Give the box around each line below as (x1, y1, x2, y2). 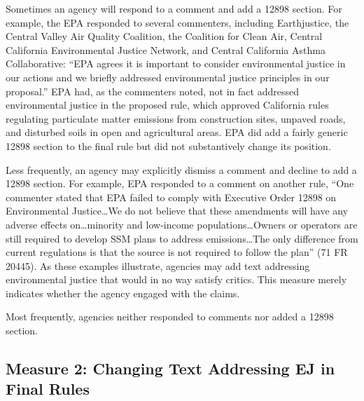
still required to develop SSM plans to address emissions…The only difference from (6, 231, 358, 245)
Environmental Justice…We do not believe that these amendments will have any (6, 203, 349, 218)
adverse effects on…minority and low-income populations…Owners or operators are (6, 217, 358, 231)
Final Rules (6, 378, 90, 400)
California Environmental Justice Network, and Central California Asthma (6, 42, 325, 57)
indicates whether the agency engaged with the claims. (6, 285, 240, 300)
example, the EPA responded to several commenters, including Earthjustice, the (6, 15, 349, 29)
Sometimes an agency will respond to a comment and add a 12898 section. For (6, 1, 342, 15)
